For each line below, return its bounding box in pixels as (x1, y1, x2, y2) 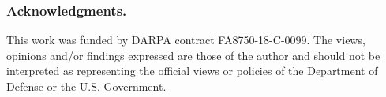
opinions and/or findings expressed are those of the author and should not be (6, 47, 380, 63)
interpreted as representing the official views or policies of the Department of (6, 62, 378, 79)
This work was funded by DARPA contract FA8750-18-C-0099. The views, (6, 32, 365, 48)
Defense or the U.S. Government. (6, 78, 167, 94)
